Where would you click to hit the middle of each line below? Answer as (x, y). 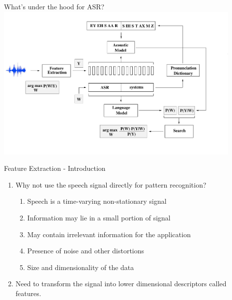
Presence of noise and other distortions (86, 251)
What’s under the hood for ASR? (54, 6)
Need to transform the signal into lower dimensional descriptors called (121, 284)
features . (28, 293)
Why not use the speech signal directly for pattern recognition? (111, 184)
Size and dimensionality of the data (81, 267)
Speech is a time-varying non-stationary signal (97, 201)
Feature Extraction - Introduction (55, 168)
